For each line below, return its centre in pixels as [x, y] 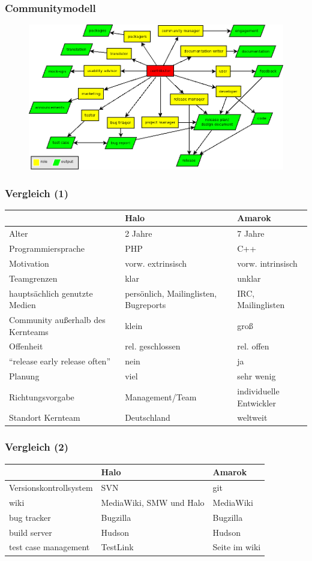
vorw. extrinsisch [156, 263]
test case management [49, 547]
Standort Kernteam [45, 417]
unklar [249, 278]
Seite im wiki [237, 547]
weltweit [252, 417]
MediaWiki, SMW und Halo [153, 502]
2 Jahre [139, 233]
